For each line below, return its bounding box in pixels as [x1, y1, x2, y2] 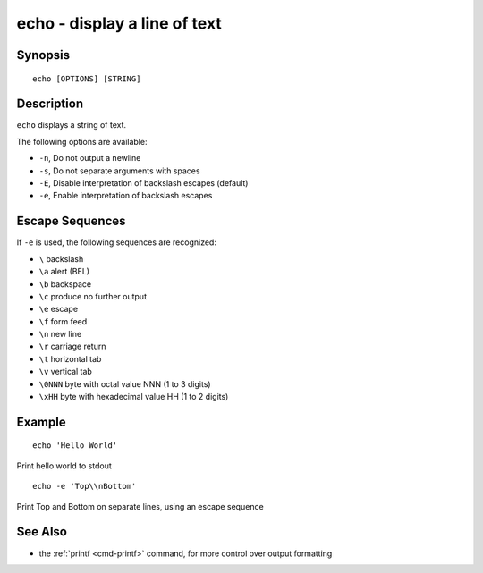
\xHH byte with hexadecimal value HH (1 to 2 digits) [38, 392, 229, 402]
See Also [16, 524, 67, 540]
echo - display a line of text [16, 13, 223, 33]
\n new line [38, 329, 82, 340]
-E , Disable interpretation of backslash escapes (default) [38, 178, 249, 189]
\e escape [38, 304, 79, 315]
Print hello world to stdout [16, 460, 112, 471]
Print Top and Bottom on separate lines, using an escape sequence [16, 501, 264, 511]
